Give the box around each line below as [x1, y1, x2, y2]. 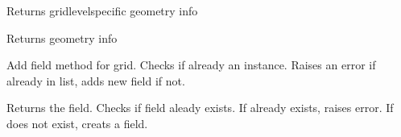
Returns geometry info [6, 29, 118, 46]
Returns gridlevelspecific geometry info [6, 2, 198, 19]
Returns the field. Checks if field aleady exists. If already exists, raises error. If [6, 99, 394, 116]
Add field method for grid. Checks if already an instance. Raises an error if [6, 56, 376, 73]
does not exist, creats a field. [6, 114, 148, 131]
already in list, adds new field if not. [6, 72, 185, 89]
